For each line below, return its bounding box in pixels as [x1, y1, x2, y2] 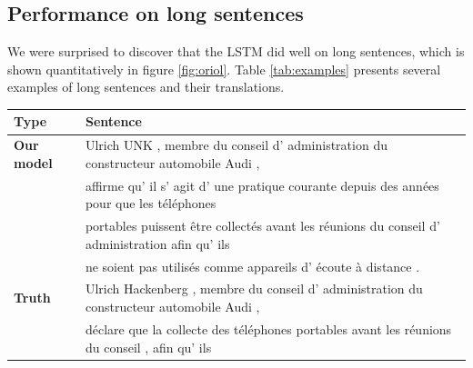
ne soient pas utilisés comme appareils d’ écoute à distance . [85, 256, 420, 275]
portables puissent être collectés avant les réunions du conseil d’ [85, 216, 440, 235]
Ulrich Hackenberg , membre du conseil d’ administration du [85, 279, 423, 298]
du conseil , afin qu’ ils [85, 337, 212, 356]
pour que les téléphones [85, 194, 216, 213]
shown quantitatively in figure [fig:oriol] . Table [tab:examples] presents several [7, 59, 441, 78]
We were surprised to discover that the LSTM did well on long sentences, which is [7, 42, 465, 61]
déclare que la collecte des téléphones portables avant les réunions [85, 319, 452, 338]
